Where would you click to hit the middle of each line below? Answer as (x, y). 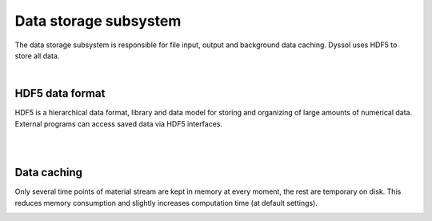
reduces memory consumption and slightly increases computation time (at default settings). (166, 203)
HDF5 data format (60, 93)
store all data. (37, 55)
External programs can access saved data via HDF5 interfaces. (119, 123)
